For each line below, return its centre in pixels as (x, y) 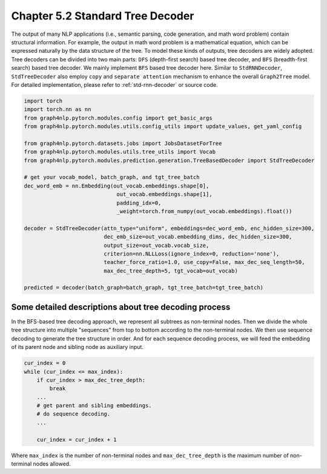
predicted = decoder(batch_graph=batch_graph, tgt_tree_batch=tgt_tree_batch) (144, 288)
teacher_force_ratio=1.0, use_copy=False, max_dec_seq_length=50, (204, 262)
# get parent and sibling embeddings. (94, 406)
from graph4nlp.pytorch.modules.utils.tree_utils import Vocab (120, 152)
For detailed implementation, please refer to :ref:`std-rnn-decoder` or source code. (114, 84)
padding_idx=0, (139, 203)
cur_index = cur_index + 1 (77, 439)
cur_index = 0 (45, 363)
